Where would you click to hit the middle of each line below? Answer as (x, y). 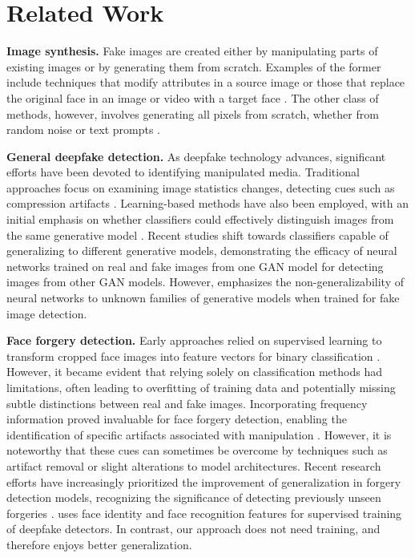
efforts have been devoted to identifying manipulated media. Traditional (183, 172)
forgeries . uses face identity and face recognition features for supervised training (204, 513)
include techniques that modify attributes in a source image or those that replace (206, 82)
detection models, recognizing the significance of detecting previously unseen (194, 497)
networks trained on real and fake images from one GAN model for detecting (195, 266)
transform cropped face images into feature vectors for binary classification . (193, 356)
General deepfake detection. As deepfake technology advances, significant (196, 156)
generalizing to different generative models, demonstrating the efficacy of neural (202, 251)
